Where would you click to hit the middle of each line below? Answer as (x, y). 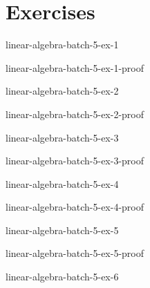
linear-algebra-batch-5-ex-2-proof (75, 114)
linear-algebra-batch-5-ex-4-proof (75, 207)
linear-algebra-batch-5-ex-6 (62, 277)
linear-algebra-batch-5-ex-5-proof (75, 253)
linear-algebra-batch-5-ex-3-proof (75, 161)
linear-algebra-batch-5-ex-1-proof (75, 67)
